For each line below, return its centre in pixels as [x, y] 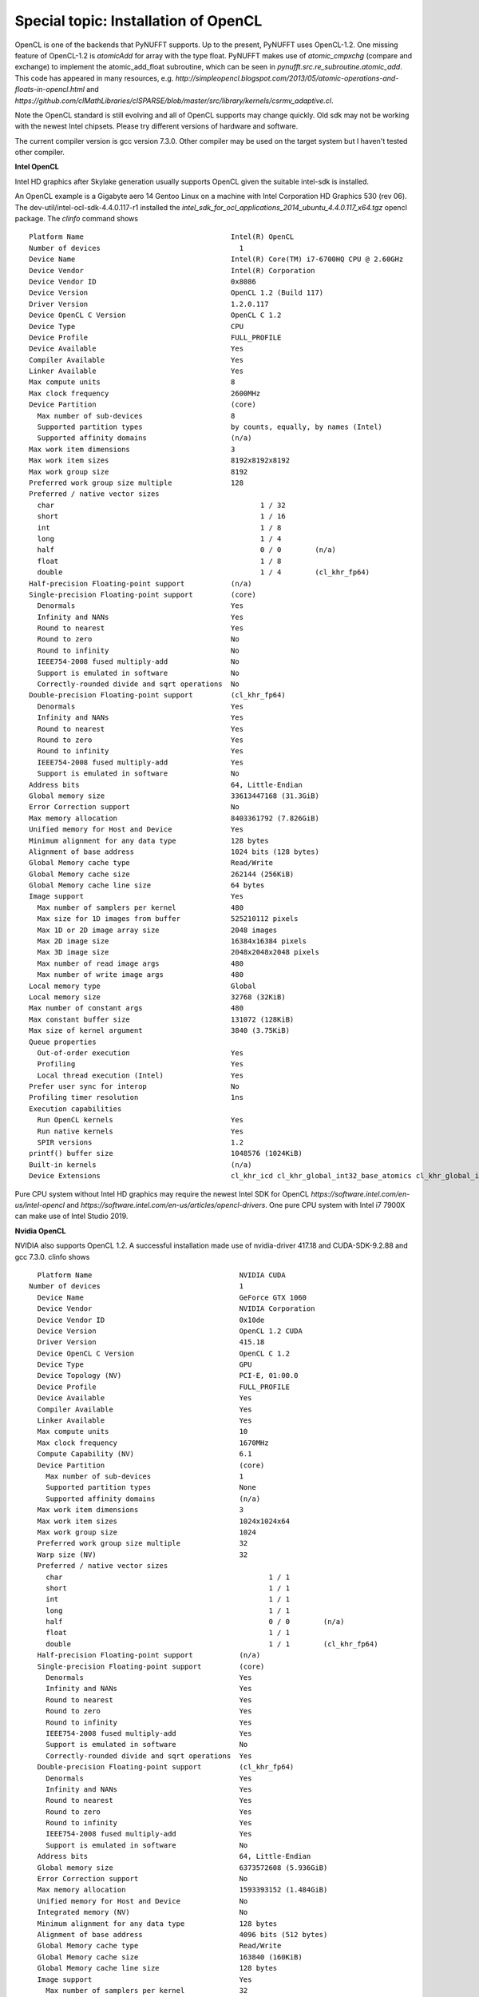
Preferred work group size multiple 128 [136, 483]
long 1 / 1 [168, 1610]
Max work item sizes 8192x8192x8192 [160, 461]
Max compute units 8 [132, 382]
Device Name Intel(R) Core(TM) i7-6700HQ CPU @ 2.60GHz [216, 259]
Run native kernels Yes [140, 1131]
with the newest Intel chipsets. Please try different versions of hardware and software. [156, 126]
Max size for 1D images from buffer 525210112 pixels [168, 919]
